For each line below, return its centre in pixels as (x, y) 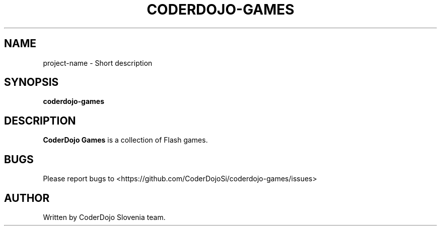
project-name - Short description (98, 63)
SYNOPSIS (31, 82)
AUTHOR (27, 198)
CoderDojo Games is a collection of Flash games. (125, 140)
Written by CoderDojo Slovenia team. (104, 217)
